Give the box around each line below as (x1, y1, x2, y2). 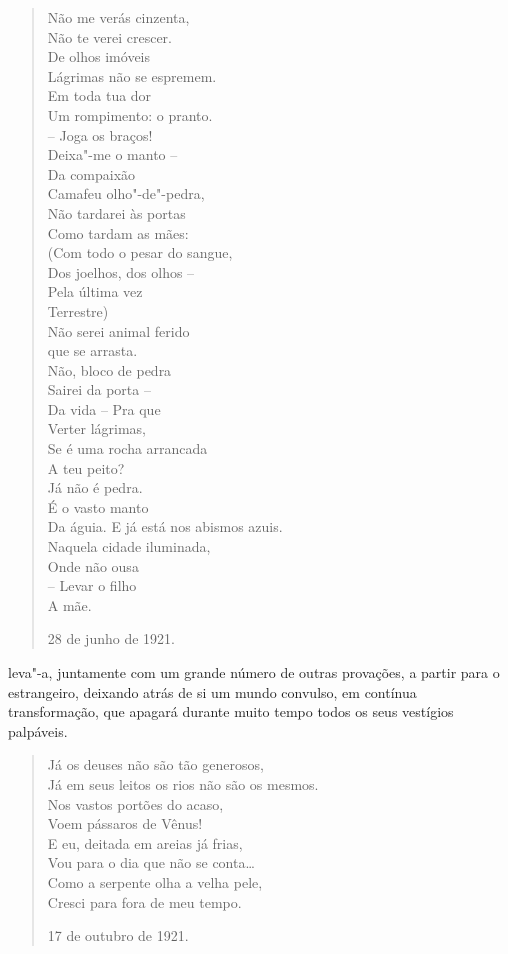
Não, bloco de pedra (47, 359, 172, 380)
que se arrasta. (47, 340, 138, 361)
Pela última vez (47, 281, 143, 302)
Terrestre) (47, 300, 109, 321)
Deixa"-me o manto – (47, 144, 178, 165)
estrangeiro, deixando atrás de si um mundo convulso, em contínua (8, 681, 417, 702)
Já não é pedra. (47, 477, 143, 498)
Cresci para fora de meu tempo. (47, 891, 242, 912)
